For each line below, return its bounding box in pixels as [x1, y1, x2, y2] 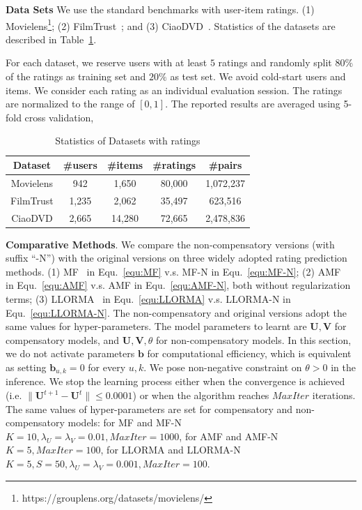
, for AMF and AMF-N [179, 428, 278, 443]
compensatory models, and [6, 332, 120, 347]
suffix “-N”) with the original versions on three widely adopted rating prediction [6, 250, 347, 265]
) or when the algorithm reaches [132, 388, 269, 403]
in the [331, 359, 356, 374]
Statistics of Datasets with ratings [55, 133, 200, 148]
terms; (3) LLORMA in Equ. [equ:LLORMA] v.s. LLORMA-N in [6, 292, 291, 306]
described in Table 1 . [6, 31, 97, 46]
